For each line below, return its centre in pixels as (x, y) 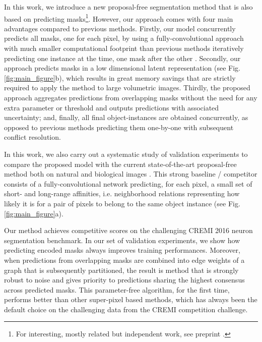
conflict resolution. (32, 137)
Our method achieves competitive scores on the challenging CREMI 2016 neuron (128, 230)
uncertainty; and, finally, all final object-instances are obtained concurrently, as (126, 117)
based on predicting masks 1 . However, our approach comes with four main (119, 18)
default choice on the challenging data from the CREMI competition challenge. (126, 309)
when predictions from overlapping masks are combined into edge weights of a (124, 260)
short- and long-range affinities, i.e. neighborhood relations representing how (122, 193)
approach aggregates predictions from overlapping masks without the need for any (131, 97)
